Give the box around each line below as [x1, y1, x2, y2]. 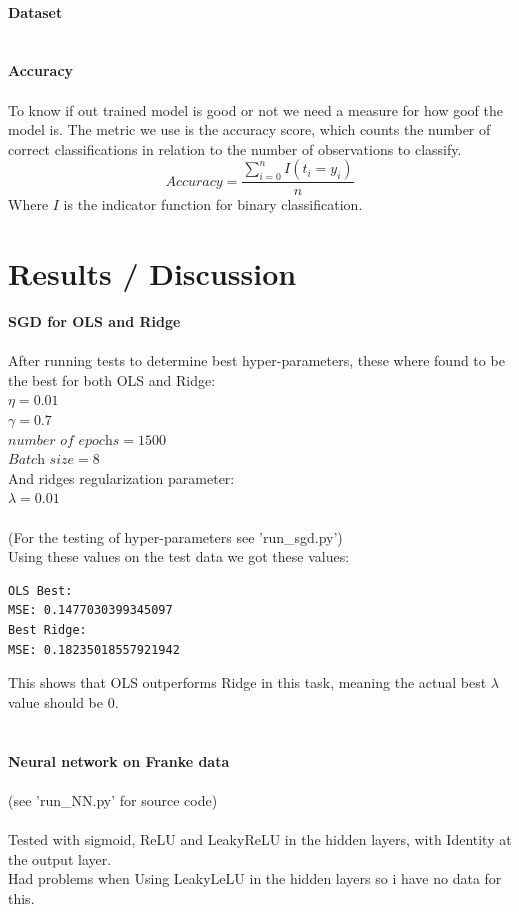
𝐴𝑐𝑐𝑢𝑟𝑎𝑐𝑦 [165, 174, 223, 189]
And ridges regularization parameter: [8, 467, 235, 488]
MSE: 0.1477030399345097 [8, 603, 173, 618]
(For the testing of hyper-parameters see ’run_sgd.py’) [8, 526, 343, 547]
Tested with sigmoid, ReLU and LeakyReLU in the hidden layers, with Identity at [8, 828, 512, 849]
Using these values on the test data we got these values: [8, 546, 350, 567]
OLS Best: [8, 583, 73, 598]
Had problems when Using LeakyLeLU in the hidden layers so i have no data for [8, 868, 502, 889]
